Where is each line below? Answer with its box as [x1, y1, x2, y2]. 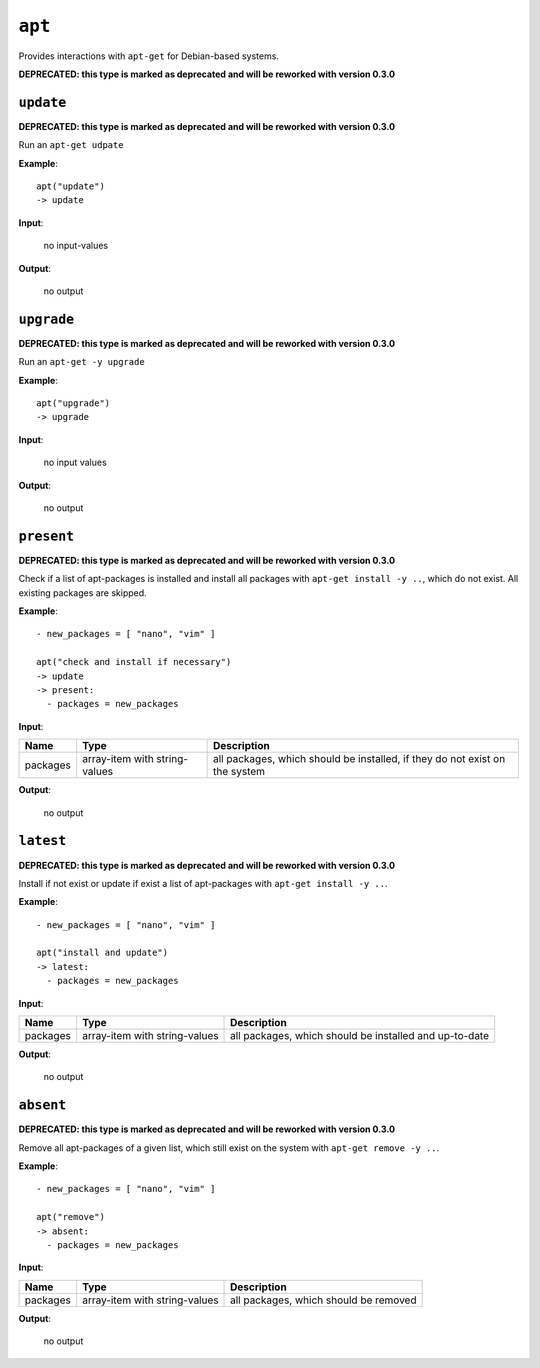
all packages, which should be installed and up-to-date [230, 1029, 490, 1043]
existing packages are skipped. [18, 586, 147, 599]
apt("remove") [36, 1211, 105, 1223]
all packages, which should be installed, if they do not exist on [213, 752, 506, 766]
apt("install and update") [36, 947, 169, 959]
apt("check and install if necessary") [36, 656, 232, 668]
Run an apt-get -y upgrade [18, 356, 145, 368]
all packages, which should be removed [230, 1293, 417, 1307]
